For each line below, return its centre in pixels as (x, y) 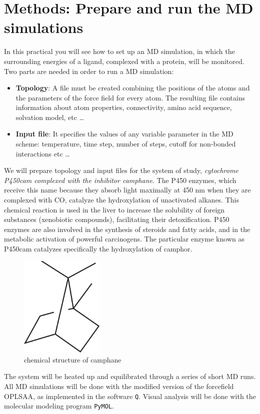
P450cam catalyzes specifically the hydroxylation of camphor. (98, 248)
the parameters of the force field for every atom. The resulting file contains (130, 97)
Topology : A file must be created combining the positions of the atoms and (133, 88)
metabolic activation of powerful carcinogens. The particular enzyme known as (124, 239)
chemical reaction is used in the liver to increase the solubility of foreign (114, 209)
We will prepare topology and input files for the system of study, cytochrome (121, 170)
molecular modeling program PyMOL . (59, 406)
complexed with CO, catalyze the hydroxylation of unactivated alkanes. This (121, 200)
